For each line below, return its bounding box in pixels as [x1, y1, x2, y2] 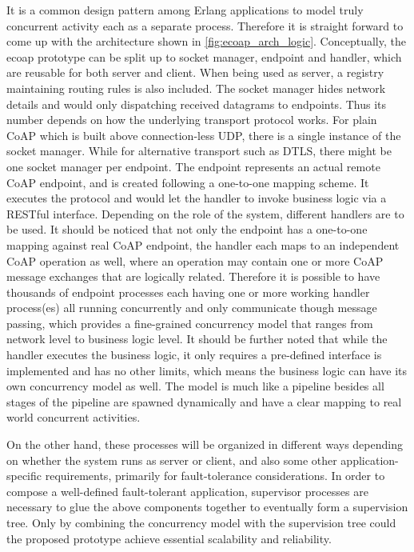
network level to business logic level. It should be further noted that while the [6, 330, 388, 347]
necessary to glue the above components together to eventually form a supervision [6, 498, 408, 515]
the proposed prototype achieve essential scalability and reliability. [6, 530, 332, 546]
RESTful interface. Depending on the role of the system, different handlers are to [6, 205, 404, 222]
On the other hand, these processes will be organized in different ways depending [6, 436, 403, 453]
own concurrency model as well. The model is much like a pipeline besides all [6, 378, 384, 394]
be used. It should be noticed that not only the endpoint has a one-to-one [6, 221, 368, 238]
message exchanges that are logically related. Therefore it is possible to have [6, 268, 380, 285]
